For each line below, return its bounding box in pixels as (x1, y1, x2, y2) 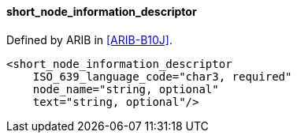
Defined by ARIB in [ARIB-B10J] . (6, 32, 173, 47)
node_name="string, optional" (32, 82, 219, 96)
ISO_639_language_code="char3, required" (32, 69, 292, 83)
